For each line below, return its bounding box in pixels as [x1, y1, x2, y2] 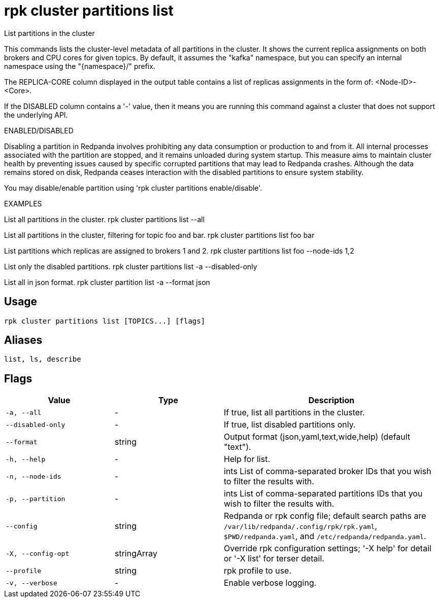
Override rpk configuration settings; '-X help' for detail [224, 543, 431, 554]
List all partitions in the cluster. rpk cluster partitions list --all [4, 215, 205, 224]
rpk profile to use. [224, 565, 292, 576]
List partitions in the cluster [4, 28, 95, 38]
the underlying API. [4, 110, 68, 119]
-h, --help [6, 455, 46, 463]
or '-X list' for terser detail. [224, 553, 324, 564]
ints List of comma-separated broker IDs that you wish [224, 466, 431, 477]
